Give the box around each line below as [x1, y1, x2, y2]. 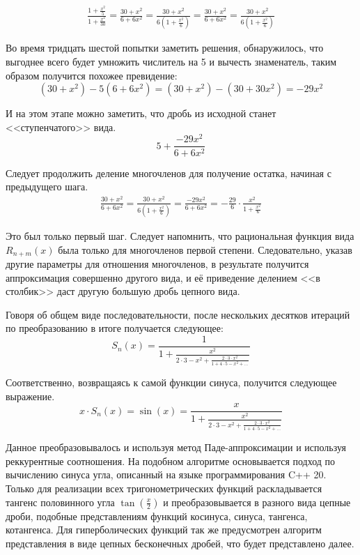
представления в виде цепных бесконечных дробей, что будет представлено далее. [6, 535, 354, 550]
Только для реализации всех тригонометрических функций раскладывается [6, 481, 322, 496]
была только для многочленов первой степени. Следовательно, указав [58, 242, 352, 257]
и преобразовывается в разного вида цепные [163, 494, 351, 509]
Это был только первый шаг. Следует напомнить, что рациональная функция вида [6, 228, 354, 243]
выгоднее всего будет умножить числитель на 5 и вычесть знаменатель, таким [6, 54, 337, 69]
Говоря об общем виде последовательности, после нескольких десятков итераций [6, 307, 350, 321]
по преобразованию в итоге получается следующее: [6, 321, 224, 335]
